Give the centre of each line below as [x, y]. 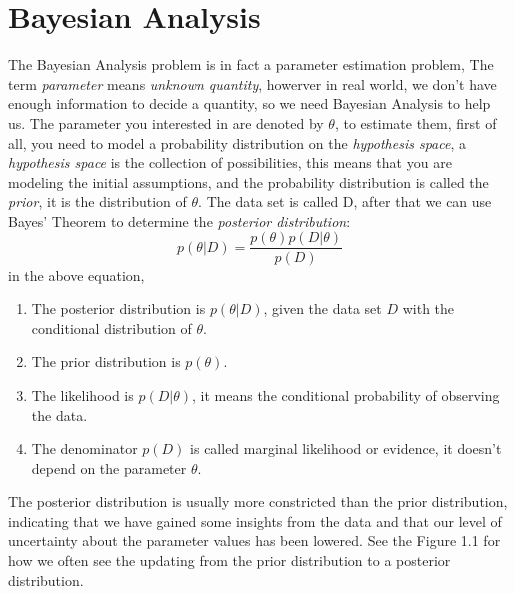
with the [428, 308]
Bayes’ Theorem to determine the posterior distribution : [179, 220]
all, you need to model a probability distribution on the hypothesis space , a [237, 142]
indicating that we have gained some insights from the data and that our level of [255, 520]
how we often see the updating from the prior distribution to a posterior [229, 560]
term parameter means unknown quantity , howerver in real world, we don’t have [252, 83]
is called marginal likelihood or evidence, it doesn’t [346, 448]
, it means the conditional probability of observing [346, 394]
